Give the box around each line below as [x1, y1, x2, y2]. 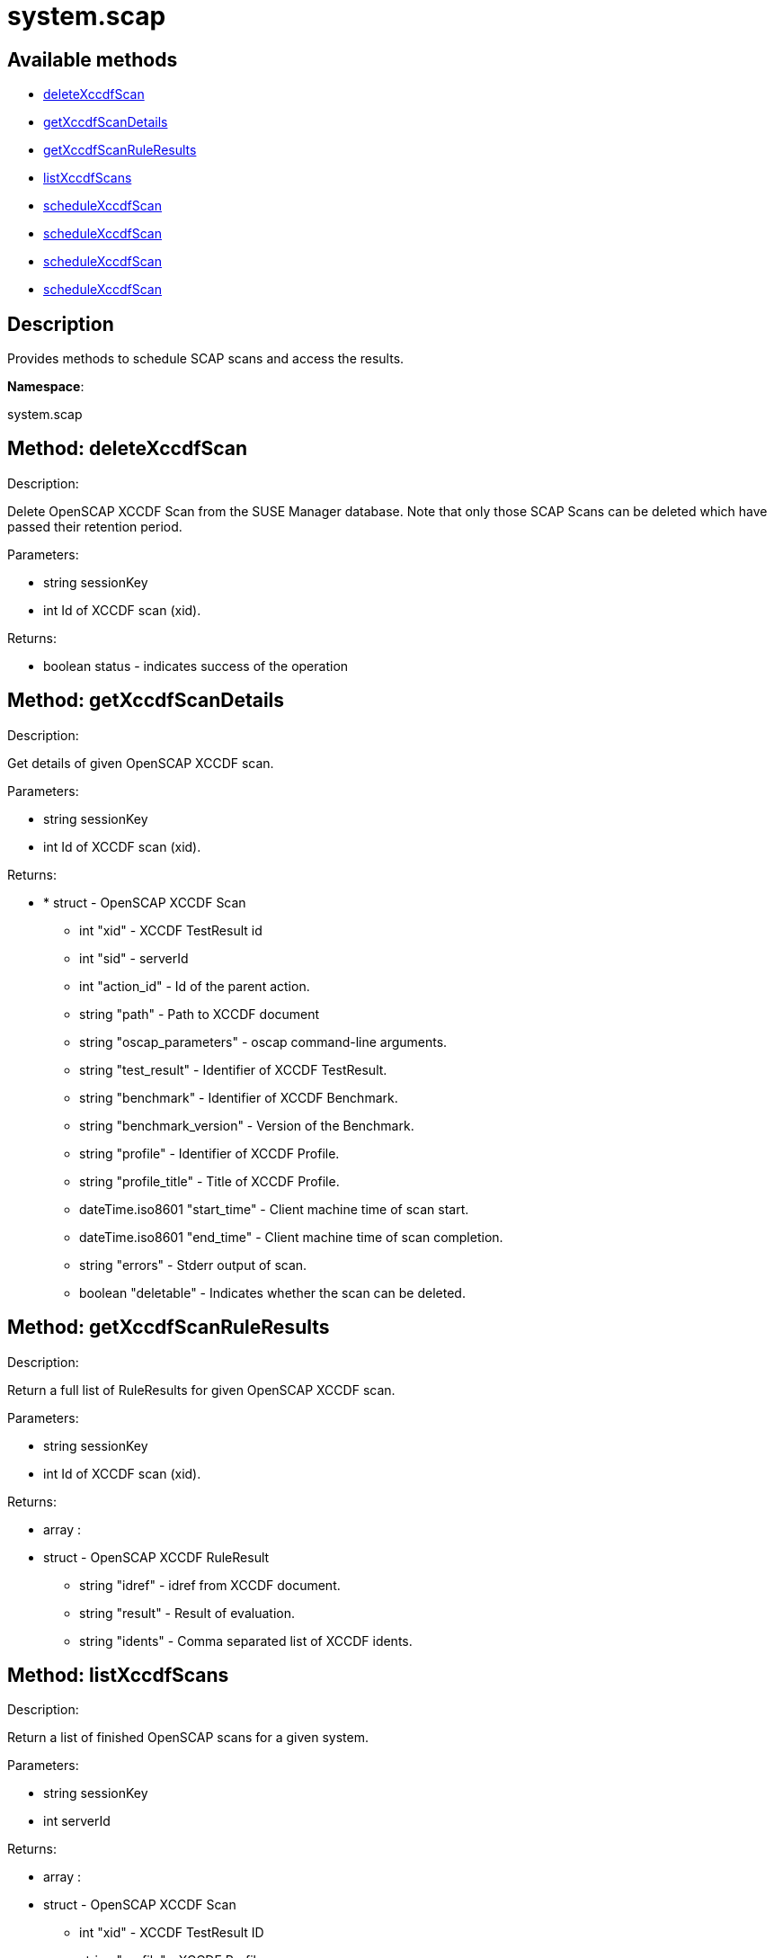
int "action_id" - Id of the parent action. [79, 978, 310, 994]
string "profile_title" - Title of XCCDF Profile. [79, 1173, 340, 1189]
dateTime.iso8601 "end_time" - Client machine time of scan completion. [79, 1229, 503, 1245]
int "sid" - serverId [79, 950, 189, 966]
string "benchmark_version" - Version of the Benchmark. [79, 1117, 414, 1133]
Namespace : [7, 379, 85, 395]
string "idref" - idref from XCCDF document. [79, 1577, 341, 1593]
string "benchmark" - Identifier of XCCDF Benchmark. [79, 1089, 398, 1105]
